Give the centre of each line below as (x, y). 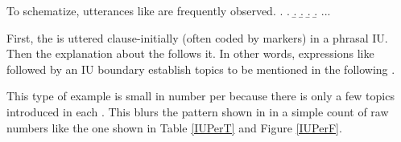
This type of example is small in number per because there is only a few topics (200, 96)
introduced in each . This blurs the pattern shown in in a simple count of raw (198, 111)
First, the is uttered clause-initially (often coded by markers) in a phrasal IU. (197, 37)
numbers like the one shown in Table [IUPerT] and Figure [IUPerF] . (174, 127)
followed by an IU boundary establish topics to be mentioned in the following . (201, 69)
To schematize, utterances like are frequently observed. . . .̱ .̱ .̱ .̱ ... (169, 10)
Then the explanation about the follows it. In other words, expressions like (190, 53)
